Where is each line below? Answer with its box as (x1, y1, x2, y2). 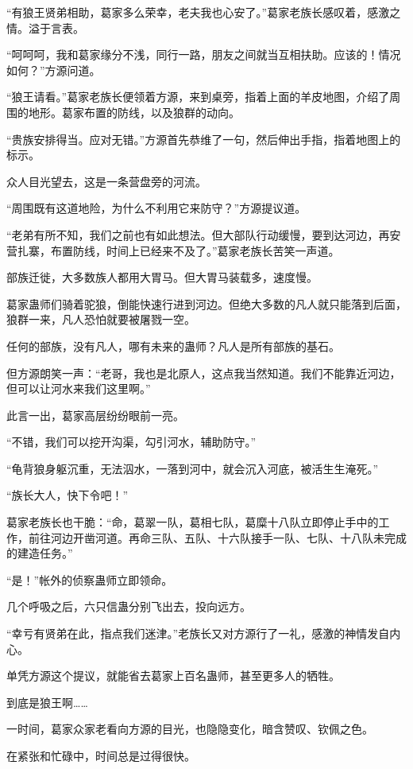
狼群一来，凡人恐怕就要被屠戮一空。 (6, 311, 195, 328)
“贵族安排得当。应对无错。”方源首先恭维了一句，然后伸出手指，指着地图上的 (6, 130, 401, 147)
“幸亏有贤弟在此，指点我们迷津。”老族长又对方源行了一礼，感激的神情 (6, 625, 368, 642)
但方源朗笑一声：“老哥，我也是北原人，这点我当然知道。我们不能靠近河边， (6, 364, 401, 381)
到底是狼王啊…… (6, 693, 88, 710)
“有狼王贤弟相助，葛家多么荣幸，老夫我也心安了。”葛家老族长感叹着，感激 (6, 4, 390, 20)
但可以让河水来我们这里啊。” (6, 380, 151, 397)
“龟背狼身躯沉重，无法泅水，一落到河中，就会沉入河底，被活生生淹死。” (6, 460, 379, 476)
